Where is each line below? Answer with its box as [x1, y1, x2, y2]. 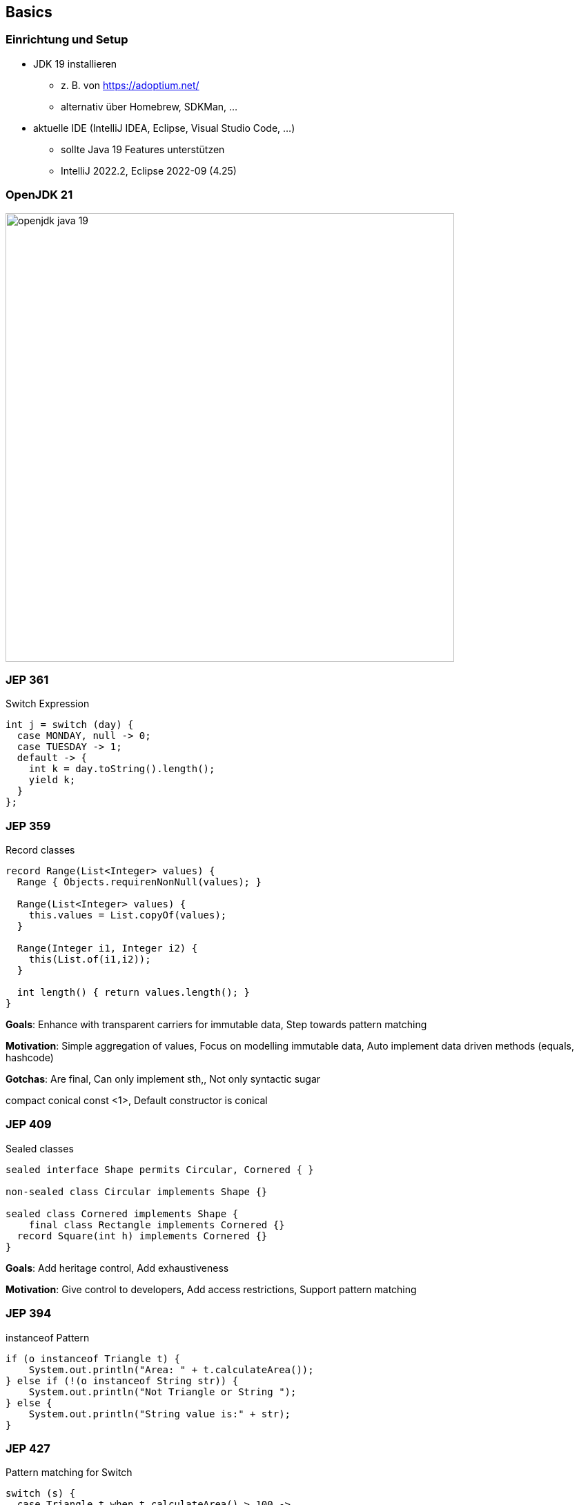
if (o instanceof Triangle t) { [6, 1352, 180, 1364]
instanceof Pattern [6, 1331, 90, 1344]
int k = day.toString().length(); [28, 763, 215, 775]
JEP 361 [6, 672, 49, 687]
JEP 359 [6, 818, 51, 833]
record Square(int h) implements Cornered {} [17, 1230, 268, 1241]
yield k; [28, 774, 76, 786]
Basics [6, 3, 52, 21]
